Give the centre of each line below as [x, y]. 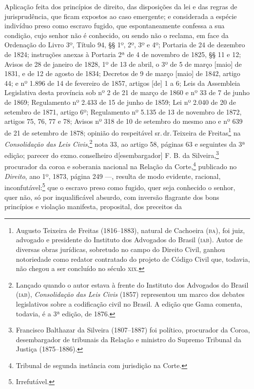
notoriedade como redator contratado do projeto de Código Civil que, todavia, [133, 259]
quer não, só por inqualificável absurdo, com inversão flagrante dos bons [112, 197]
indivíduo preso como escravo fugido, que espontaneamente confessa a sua [115, 26]
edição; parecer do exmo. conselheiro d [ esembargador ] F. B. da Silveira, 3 [112, 154]
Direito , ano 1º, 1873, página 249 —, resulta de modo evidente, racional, [113, 176]
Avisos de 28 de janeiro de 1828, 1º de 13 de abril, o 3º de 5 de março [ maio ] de [123, 64]
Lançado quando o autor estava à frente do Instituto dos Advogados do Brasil [132, 284]
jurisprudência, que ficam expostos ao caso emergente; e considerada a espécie [121, 16]
